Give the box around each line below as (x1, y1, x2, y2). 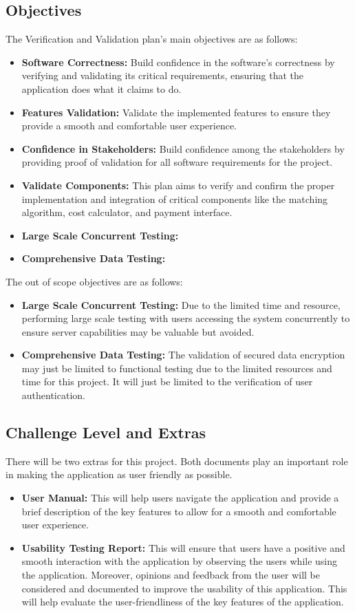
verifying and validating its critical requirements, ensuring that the (21, 68, 303, 83)
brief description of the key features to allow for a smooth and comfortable (21, 504, 336, 518)
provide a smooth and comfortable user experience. (21, 118, 237, 133)
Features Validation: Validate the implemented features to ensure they (21, 105, 331, 119)
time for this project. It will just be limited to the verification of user (21, 374, 313, 389)
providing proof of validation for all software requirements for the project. (21, 155, 333, 169)
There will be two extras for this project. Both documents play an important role (6, 453, 348, 468)
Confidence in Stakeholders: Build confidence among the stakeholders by (21, 141, 345, 155)
